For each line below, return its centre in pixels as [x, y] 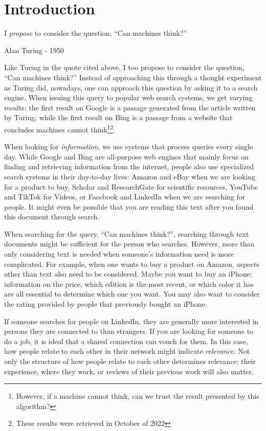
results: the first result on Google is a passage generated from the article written [130, 107]
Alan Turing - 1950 [34, 50]
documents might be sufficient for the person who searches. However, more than [129, 244]
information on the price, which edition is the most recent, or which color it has [129, 283]
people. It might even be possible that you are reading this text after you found [129, 206]
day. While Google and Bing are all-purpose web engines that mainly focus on [126, 156]
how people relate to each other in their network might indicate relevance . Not [127, 351]
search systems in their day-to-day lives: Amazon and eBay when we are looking [130, 176]
